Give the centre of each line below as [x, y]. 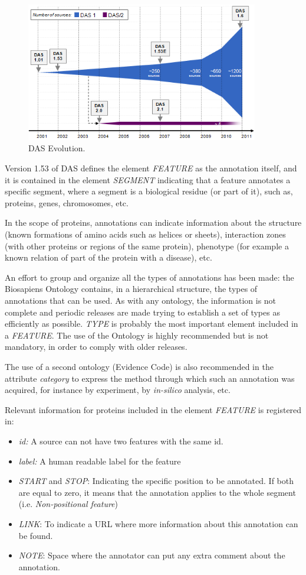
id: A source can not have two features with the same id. [121, 441]
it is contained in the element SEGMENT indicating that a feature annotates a [148, 179]
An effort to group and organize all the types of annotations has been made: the [149, 277]
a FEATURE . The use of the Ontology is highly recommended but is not [137, 335]
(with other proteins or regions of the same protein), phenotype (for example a [147, 246]
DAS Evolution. [57, 148]
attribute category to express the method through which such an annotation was [150, 378]
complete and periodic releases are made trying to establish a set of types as [142, 312]
